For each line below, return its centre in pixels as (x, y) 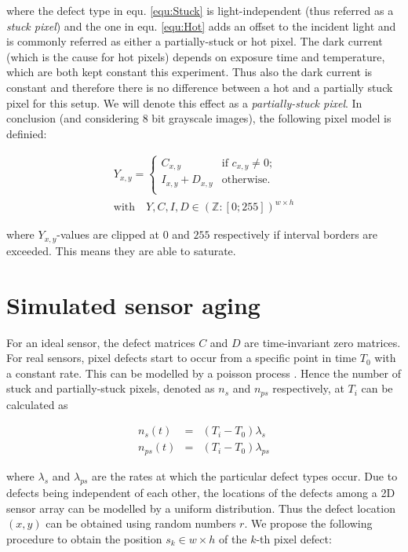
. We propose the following (308, 523)
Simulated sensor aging (133, 304)
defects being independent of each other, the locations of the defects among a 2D (201, 493)
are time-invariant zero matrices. (322, 342)
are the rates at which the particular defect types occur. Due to (245, 476)
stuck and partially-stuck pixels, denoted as (111, 388)
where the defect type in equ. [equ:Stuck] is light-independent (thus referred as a (200, 10)
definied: (27, 133)
